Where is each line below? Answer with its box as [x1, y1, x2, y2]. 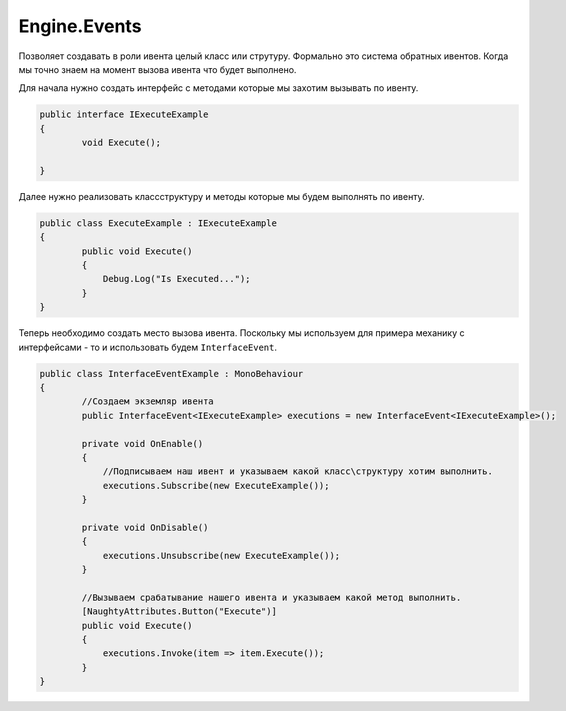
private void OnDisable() [81, 521, 209, 533]
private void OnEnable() [81, 438, 204, 449]
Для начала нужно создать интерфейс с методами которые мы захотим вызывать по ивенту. [18, 82, 419, 94]
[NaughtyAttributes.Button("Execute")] [81, 606, 277, 617]
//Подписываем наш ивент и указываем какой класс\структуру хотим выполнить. [102, 466, 494, 477]
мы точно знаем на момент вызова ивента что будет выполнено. [18, 63, 297, 75]
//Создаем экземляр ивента [81, 396, 214, 407]
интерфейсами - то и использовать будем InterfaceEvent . [18, 341, 278, 353]
